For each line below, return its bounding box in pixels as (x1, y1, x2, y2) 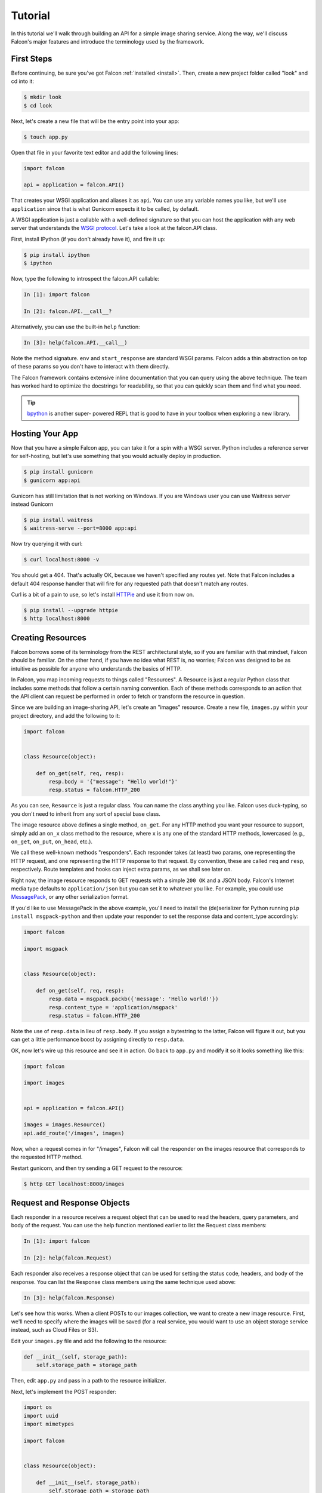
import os (23, 1404, 52, 1411)
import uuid (23, 1412, 59, 1419)
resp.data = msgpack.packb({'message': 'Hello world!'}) (48, 996, 219, 1003)
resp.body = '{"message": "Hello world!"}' (48, 778, 178, 785)
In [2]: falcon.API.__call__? (23, 308, 112, 315)
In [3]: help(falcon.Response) (23, 1294, 116, 1301)
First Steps (11, 54, 52, 64)
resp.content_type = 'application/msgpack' (48, 1004, 178, 1010)
